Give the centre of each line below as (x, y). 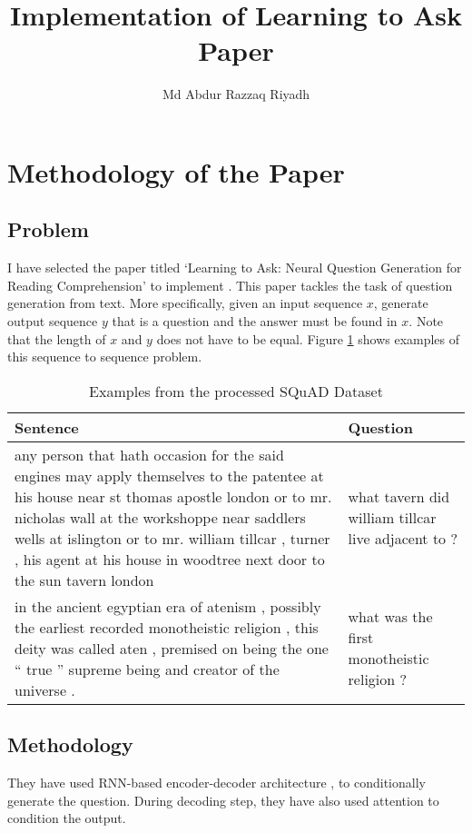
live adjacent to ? (403, 538)
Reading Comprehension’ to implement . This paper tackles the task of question (230, 285)
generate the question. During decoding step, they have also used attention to (223, 800)
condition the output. (67, 818)
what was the (390, 617)
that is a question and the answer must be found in (255, 321)
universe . (45, 689)
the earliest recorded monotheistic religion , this (167, 627)
